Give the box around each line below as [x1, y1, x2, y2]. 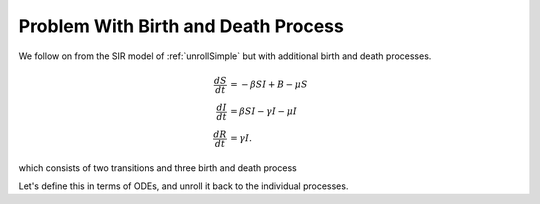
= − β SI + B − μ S [230, 79, 309, 90]
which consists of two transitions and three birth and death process [18, 161, 297, 174]
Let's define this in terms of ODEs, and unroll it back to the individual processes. [18, 180, 349, 192]
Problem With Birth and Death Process [18, 15, 344, 37]
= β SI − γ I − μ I [230, 106, 298, 117]
